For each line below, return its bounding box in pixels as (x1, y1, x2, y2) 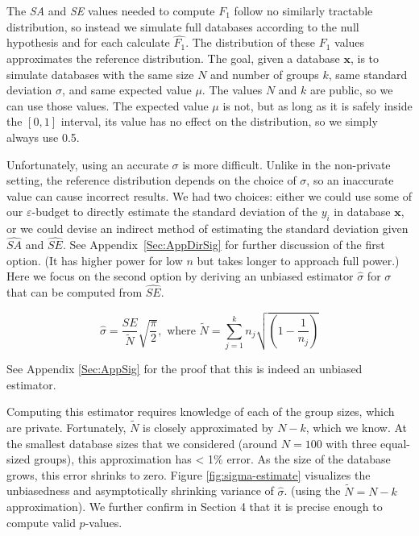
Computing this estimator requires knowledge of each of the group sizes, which (6, 403, 395, 420)
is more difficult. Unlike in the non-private (182, 156, 391, 172)
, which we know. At (305, 419, 407, 436)
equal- (380, 434, 410, 451)
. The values (201, 81, 263, 98)
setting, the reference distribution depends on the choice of (6, 172, 297, 189)
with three (326, 434, 377, 451)
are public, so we (309, 81, 393, 98)
